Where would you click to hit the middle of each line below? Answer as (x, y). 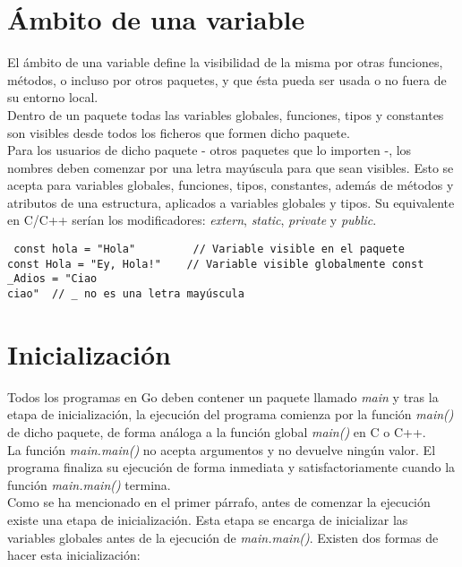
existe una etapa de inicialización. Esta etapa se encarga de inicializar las (208, 519)
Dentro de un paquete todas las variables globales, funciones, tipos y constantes (226, 114)
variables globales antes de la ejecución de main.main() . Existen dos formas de (223, 537)
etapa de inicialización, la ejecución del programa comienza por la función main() (231, 414)
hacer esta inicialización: (74, 555)
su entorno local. (53, 97)
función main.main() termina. (89, 484)
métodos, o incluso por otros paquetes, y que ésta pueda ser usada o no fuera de (227, 79)
